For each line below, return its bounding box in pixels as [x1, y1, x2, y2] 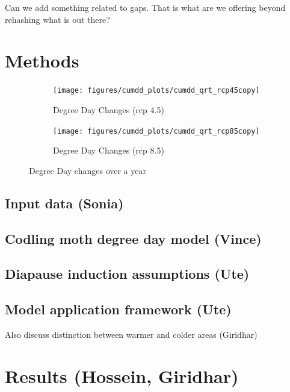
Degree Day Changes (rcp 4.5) [53, 103, 164, 116]
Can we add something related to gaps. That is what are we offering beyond [5, 1, 286, 13]
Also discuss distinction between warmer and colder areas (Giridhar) [5, 328, 258, 340]
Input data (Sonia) [5, 193, 124, 212]
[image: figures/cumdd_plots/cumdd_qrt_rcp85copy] [53, 126, 260, 135]
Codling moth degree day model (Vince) [5, 229, 262, 247]
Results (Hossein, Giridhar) [5, 363, 239, 388]
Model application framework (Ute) [5, 300, 232, 319]
